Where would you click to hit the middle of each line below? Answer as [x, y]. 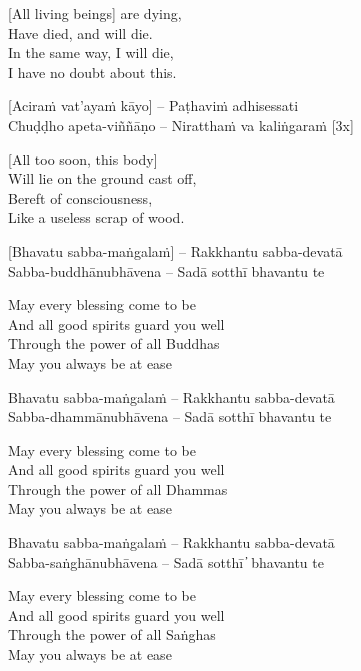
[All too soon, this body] [83, 158]
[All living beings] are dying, [95, 13]
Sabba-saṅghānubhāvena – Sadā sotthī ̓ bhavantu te [166, 561]
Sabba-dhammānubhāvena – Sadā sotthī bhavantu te [170, 416]
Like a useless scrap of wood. [96, 217]
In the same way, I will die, [91, 52]
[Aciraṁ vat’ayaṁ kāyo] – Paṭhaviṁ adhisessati [153, 105]
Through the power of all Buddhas [114, 343]
